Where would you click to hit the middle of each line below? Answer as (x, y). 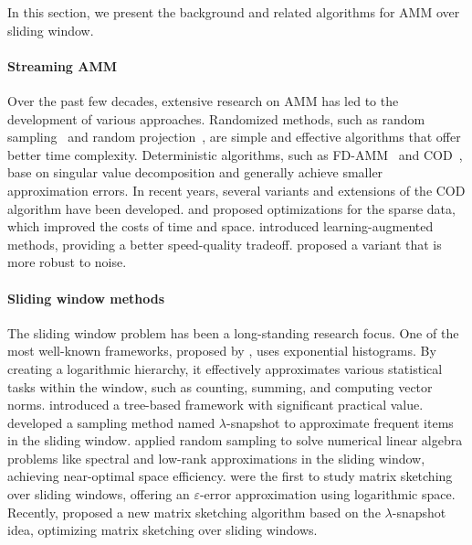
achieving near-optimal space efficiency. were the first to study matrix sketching (230, 476)
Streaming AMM (63, 65)
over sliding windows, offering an (99, 494)
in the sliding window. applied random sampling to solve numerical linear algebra (235, 440)
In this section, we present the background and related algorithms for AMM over (234, 12)
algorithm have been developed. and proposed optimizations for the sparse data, (231, 208)
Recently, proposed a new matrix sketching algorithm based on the (194, 512)
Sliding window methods (86, 298)
